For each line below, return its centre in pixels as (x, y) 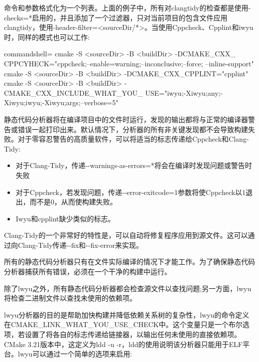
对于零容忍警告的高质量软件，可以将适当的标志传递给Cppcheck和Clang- (133, 139)
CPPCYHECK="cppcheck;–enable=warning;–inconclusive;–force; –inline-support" (129, 63)
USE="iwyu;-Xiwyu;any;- (184, 92)
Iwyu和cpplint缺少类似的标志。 (65, 218)
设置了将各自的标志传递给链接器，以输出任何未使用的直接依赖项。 (133, 334)
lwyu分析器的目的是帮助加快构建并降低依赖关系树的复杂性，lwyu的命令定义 (127, 314)
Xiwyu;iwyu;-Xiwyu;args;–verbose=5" (61, 102)
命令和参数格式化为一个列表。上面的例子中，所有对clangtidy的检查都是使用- (128, 7)
